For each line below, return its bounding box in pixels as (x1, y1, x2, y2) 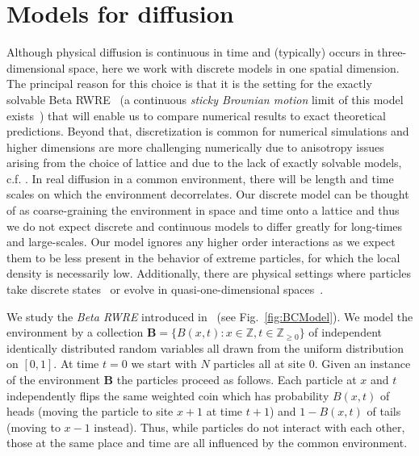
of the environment (6, 371, 100, 387)
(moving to (6, 418, 61, 435)
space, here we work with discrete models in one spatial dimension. (69, 59, 400, 76)
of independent (308, 324, 382, 341)
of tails (367, 403, 401, 420)
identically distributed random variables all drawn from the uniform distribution (6, 339, 404, 356)
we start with (131, 355, 197, 372)
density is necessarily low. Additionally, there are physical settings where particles (6, 265, 411, 282)
